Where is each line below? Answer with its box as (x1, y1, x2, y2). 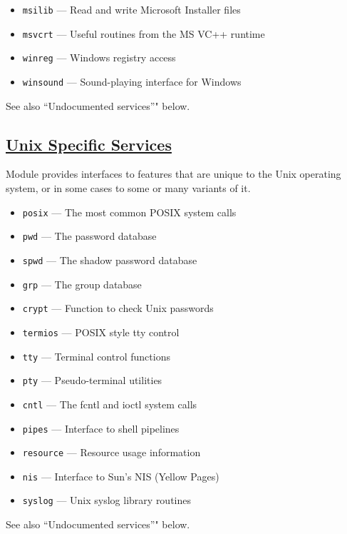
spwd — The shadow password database (22, 252, 197, 267)
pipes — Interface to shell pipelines (22, 420, 180, 435)
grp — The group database (22, 276, 142, 291)
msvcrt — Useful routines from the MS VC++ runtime (22, 26, 265, 41)
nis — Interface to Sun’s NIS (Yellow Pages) (22, 468, 219, 483)
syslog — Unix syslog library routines (22, 493, 192, 508)
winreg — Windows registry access (22, 50, 176, 65)
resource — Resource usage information (22, 445, 201, 460)
